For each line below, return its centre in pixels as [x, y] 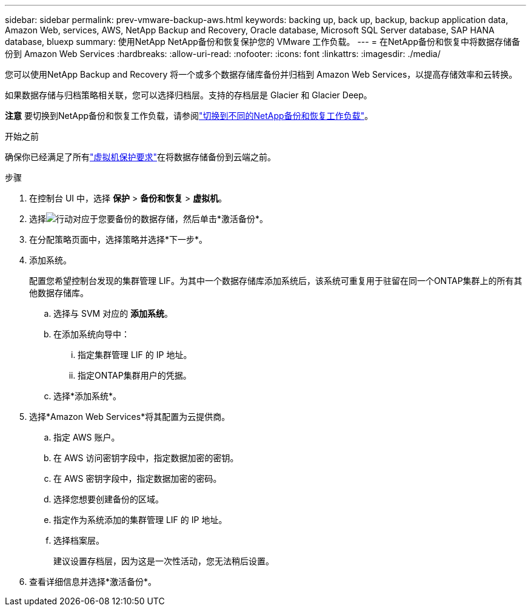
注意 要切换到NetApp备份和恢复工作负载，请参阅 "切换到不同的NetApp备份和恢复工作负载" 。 [189, 116]
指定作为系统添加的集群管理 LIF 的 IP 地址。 [140, 520]
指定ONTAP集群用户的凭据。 [135, 375]
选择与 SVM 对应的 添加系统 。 [113, 313]
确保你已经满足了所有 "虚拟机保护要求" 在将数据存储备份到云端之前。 [141, 157]
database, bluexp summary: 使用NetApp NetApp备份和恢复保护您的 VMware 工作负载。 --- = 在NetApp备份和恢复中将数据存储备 [262, 42]
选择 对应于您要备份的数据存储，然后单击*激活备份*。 [149, 219]
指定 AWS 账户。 [87, 437]
